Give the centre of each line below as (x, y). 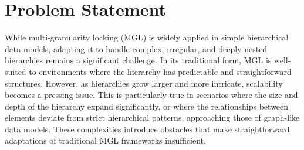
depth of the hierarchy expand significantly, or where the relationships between (147, 106)
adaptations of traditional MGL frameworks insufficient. (105, 140)
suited (16, 71)
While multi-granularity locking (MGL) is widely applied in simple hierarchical (147, 37)
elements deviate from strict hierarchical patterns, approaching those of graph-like (152, 117)
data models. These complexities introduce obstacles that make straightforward (147, 129)
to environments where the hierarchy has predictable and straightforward (160, 71)
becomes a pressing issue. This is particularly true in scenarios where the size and (151, 95)
